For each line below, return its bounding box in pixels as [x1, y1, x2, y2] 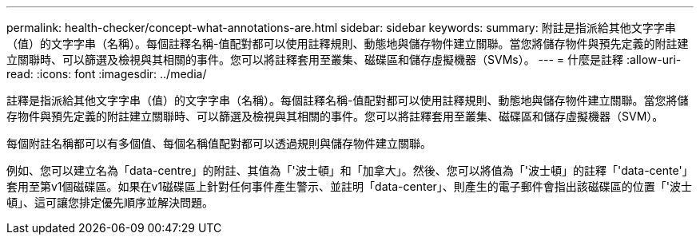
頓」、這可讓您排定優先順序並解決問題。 [6, 196, 213, 209]
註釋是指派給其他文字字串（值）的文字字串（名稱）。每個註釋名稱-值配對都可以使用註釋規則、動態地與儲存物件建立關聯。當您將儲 [6, 93, 689, 107]
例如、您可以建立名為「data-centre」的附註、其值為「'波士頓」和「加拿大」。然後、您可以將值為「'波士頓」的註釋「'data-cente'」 [6, 164, 694, 177]
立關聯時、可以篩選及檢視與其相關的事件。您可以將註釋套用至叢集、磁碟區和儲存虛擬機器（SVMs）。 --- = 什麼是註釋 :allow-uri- [6, 53, 682, 66]
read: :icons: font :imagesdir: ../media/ [6, 67, 207, 81]
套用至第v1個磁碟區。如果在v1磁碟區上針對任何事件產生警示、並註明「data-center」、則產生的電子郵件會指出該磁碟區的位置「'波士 [6, 180, 693, 193]
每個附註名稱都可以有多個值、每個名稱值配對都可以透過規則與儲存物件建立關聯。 [6, 136, 432, 150]
